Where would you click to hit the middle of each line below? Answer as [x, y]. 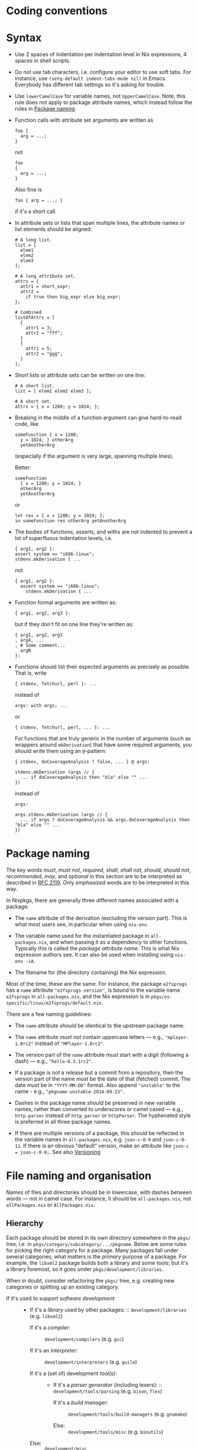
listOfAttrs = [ [35, 318]
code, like [27, 424]
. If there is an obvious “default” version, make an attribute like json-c [105, 1146]
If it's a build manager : [80, 1402]
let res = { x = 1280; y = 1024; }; [60, 516]
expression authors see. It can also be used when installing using [94, 955]
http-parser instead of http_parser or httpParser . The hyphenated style [103, 1115]
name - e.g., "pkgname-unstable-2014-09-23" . [69, 1092]
